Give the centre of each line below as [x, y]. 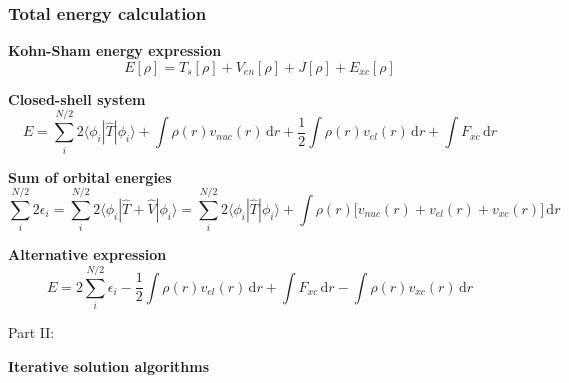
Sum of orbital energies [90, 176]
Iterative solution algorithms [109, 365]
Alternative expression [87, 254]
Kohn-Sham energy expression [115, 50]
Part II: [31, 331]
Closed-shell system [77, 98]
